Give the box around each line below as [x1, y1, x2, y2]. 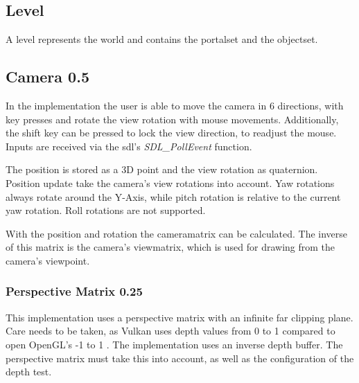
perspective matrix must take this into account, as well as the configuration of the [6, 350, 354, 365]
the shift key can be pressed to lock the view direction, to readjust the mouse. [6, 125, 337, 140]
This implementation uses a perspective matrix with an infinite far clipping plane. [6, 310, 353, 324]
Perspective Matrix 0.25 [6, 283, 143, 300]
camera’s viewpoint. [6, 253, 90, 267]
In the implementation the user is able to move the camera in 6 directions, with [6, 98, 344, 112]
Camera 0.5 [6, 66, 89, 87]
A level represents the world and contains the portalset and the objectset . [6, 32, 318, 46]
